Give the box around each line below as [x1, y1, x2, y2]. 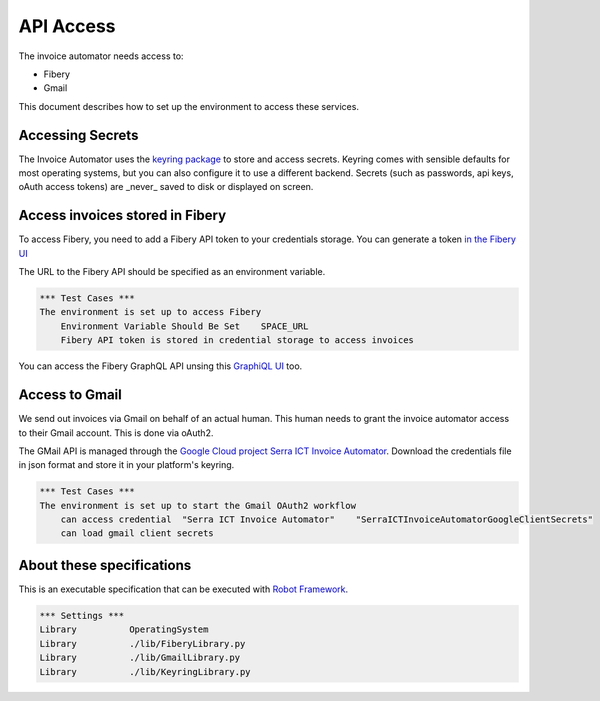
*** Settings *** [39, 610, 125, 621]
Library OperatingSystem [39, 624, 209, 635]
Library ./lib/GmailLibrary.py [39, 652, 240, 664]
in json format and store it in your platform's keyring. [18, 459, 235, 471]
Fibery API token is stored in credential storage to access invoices [60, 335, 415, 346]
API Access [18, 15, 116, 37]
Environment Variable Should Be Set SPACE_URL [60, 320, 309, 332]
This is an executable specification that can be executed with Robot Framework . [18, 583, 349, 595]
